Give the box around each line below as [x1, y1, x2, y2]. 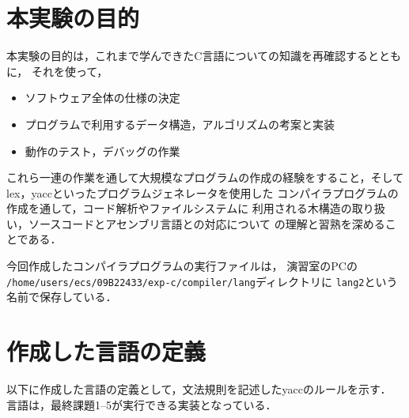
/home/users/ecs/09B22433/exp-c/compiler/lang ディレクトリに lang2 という [6, 273, 398, 289]
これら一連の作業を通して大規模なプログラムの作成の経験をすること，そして [6, 169, 404, 186]
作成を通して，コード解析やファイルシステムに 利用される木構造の [6, 200, 352, 217]
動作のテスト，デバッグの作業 [25, 142, 180, 159]
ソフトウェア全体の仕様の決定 [25, 89, 180, 106]
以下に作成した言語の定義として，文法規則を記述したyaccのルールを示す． [6, 381, 392, 397]
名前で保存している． [6, 288, 117, 305]
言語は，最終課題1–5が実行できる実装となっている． [6, 396, 277, 412]
